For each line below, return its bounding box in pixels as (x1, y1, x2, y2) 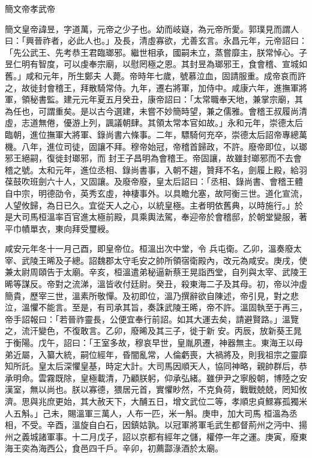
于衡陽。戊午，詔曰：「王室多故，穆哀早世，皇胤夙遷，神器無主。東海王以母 (5, 336, 303, 349)
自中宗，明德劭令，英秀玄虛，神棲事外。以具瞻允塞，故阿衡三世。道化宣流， (5, 186, 307, 199)
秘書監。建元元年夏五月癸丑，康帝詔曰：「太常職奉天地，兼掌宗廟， (29, 93, 295, 106)
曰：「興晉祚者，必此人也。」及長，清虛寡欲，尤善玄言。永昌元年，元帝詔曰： (5, 34, 307, 47)
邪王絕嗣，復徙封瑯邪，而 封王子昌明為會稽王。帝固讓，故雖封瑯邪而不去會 (5, 152, 302, 164)
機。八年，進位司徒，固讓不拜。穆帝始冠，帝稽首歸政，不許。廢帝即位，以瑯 (5, 140, 307, 152)
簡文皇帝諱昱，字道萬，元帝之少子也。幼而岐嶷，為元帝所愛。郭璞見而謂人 (5, 22, 299, 35)
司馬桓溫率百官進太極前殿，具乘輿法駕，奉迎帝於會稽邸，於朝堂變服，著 (21, 210, 307, 223)
